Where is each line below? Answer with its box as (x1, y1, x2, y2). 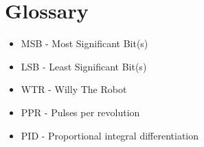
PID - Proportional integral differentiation (21, 128, 199, 142)
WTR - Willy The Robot (21, 82, 127, 96)
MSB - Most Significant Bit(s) (21, 36, 148, 51)
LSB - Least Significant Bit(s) (21, 59, 147, 73)
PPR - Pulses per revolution (21, 105, 140, 119)
